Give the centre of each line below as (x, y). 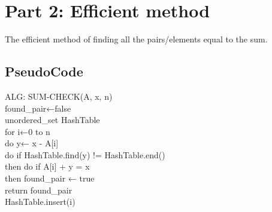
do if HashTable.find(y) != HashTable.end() (85, 154)
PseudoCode (44, 71)
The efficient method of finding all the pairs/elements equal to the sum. (136, 39)
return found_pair (39, 190)
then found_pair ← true (50, 178)
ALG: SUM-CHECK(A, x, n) (59, 96)
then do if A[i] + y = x (47, 166)
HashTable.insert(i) (40, 202)
